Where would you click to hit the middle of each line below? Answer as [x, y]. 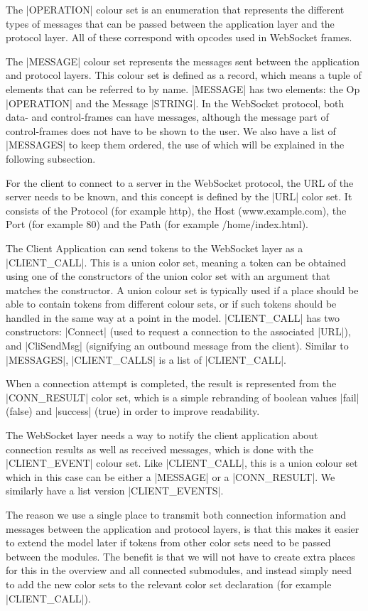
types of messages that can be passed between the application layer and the [170, 23]
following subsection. [51, 158]
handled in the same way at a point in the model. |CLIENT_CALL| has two [173, 317]
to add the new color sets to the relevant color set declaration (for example [169, 584]
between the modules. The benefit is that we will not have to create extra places [180, 556]
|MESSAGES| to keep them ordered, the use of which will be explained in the [175, 145]
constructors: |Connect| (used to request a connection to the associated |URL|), [178, 331]
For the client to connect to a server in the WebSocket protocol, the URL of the [180, 182]
